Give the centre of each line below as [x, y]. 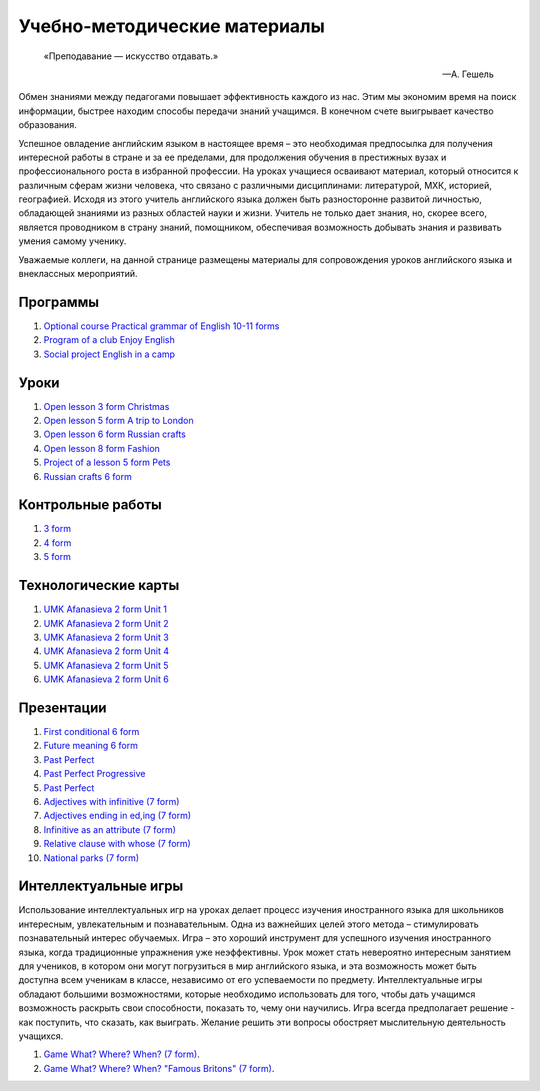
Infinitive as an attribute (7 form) [110, 829]
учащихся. [41, 1036]
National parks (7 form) [91, 857]
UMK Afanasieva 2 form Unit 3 [106, 637]
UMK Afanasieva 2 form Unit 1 [105, 609]
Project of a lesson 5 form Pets [107, 462]
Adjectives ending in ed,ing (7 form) [117, 816]
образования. [47, 125]
